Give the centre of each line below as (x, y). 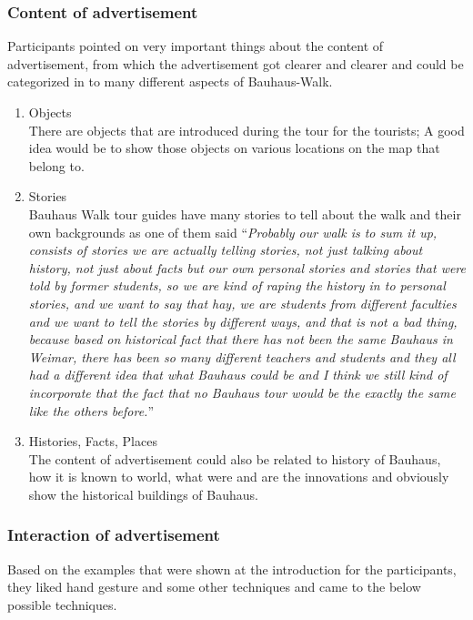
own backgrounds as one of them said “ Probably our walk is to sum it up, (233, 232)
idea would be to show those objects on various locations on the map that (234, 148)
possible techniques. (62, 604)
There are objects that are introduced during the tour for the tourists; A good (247, 130)
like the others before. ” (91, 410)
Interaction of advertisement (114, 535)
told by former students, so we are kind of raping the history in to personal (237, 285)
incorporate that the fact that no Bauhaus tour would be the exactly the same (242, 392)
